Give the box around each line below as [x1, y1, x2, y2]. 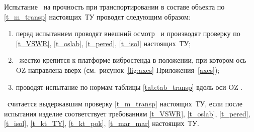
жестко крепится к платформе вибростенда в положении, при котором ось [19, 55, 246, 65]
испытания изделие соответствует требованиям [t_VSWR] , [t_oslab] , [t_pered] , [4, 108, 250, 118]
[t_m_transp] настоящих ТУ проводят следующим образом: [4, 11, 191, 22]
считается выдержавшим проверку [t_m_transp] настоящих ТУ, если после [7, 98, 243, 109]
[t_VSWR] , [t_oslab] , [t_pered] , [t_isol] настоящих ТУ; [16, 38, 191, 48]
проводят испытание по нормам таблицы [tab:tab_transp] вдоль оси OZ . [16, 81, 243, 92]
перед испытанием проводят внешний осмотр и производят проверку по [16, 28, 240, 39]
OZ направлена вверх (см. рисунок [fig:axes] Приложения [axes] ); [16, 64, 220, 75]
